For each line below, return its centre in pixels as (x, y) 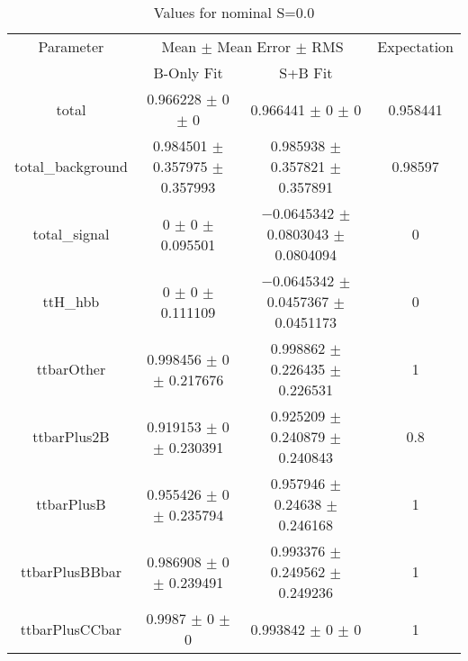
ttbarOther (71, 369)
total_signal (71, 234)
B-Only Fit (188, 72)
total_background (71, 166)
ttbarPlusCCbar (71, 629)
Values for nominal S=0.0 (234, 12)
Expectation (415, 46)
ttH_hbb (71, 301)
